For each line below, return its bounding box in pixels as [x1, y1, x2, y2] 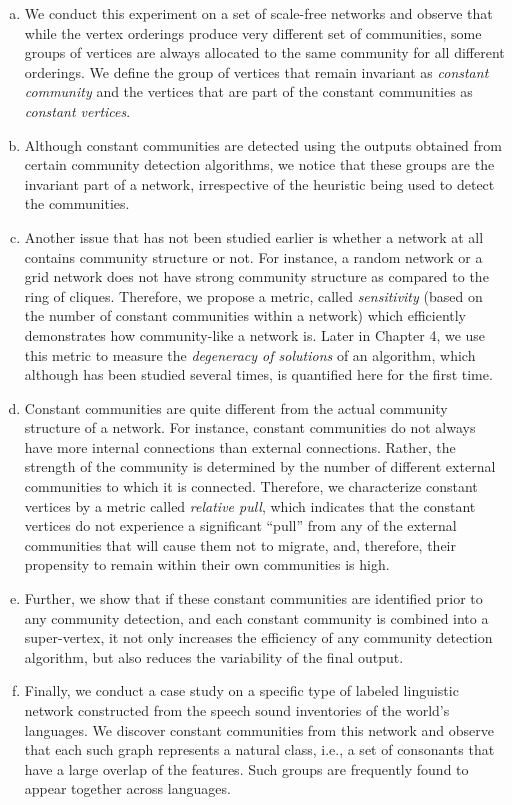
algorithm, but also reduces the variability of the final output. [24, 646, 404, 667]
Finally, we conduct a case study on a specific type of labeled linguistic [24, 680, 459, 701]
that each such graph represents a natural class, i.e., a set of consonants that [24, 739, 495, 760]
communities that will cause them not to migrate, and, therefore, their [24, 534, 456, 555]
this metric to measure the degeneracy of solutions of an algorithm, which [24, 344, 476, 365]
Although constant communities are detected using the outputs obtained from [24, 134, 502, 155]
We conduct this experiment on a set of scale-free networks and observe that [24, 3, 493, 23]
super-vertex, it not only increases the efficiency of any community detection [24, 627, 493, 648]
